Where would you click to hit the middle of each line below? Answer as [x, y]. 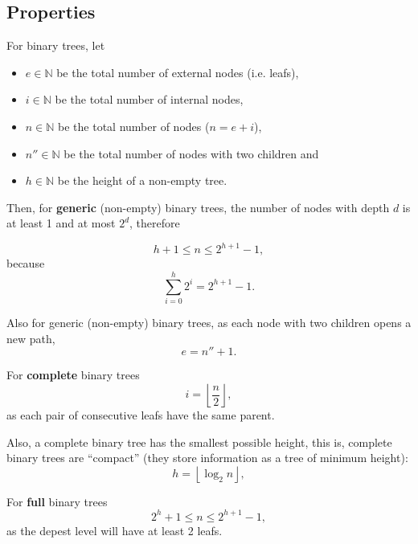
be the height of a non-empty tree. [142, 180]
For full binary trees [57, 501]
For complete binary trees [73, 375]
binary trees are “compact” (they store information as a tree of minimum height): [207, 458]
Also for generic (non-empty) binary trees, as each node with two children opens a [209, 323]
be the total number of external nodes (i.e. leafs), [178, 72]
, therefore [155, 223]
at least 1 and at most [61, 223]
